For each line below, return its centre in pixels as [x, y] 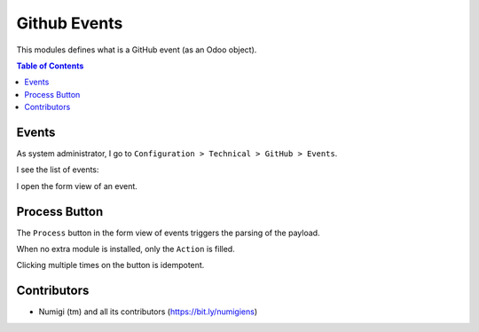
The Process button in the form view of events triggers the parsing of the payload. [168, 233]
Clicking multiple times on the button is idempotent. [110, 265]
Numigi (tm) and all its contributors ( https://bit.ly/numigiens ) [148, 312]
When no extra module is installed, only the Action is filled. [126, 249]
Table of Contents [50, 66]
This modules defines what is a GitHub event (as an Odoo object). [137, 50]
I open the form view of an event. [77, 186]
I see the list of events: [58, 170]
